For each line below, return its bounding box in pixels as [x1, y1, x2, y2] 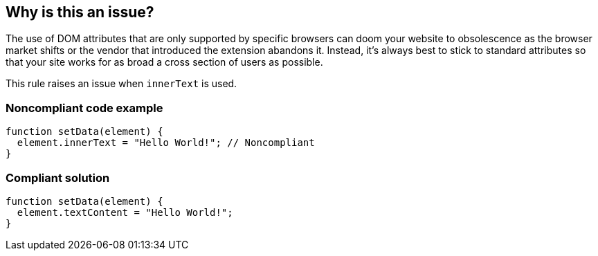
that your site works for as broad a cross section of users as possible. [6, 56, 323, 68]
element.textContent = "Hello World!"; [17, 206, 233, 218]
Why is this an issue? [6, 3, 154, 21]
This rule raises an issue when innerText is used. [6, 77, 237, 90]
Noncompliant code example [6, 100, 163, 115]
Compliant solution [6, 170, 110, 185]
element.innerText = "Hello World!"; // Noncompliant [17, 137, 315, 149]
